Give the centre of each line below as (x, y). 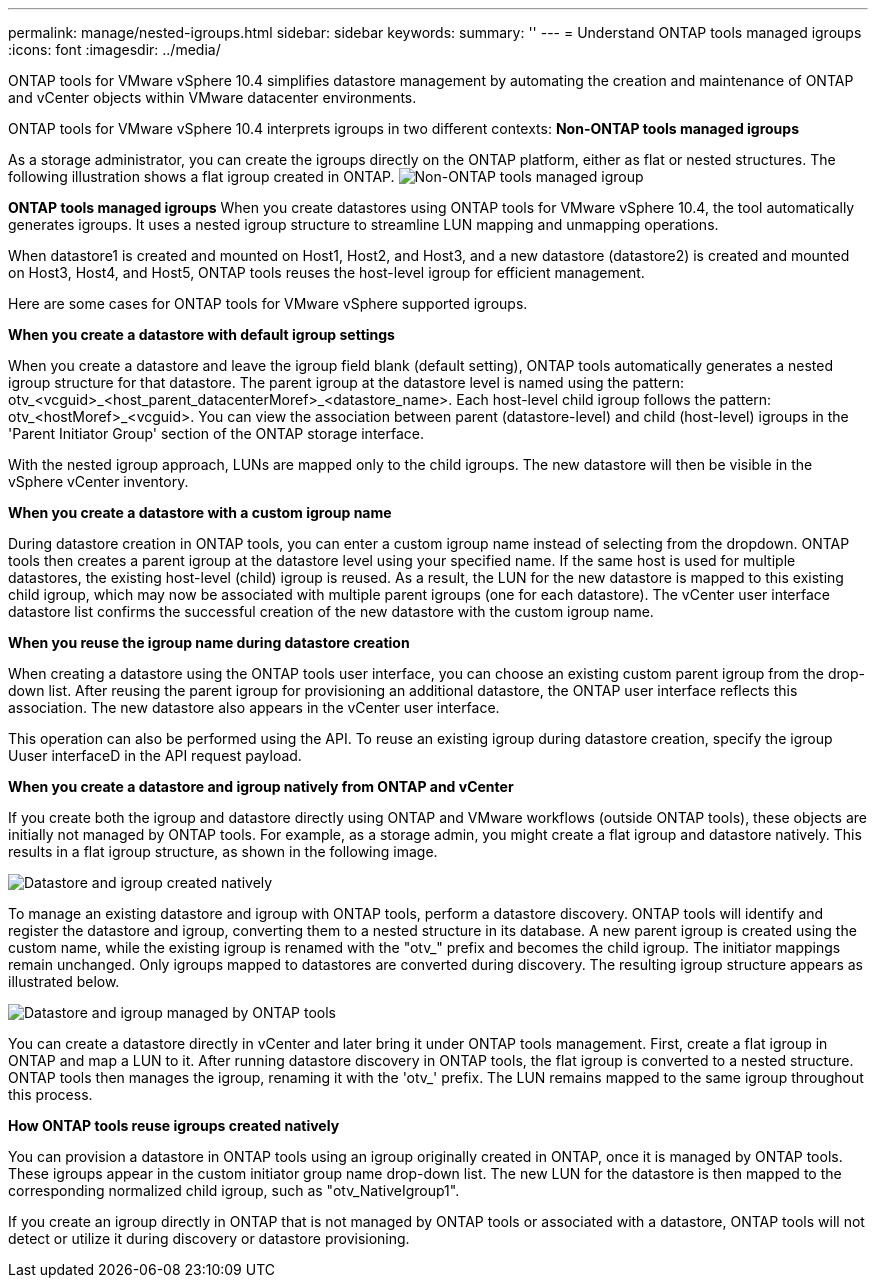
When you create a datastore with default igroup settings (201, 334)
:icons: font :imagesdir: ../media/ (114, 49)
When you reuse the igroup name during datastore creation (209, 642)
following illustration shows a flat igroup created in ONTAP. (201, 176)
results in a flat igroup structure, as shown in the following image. (223, 851)
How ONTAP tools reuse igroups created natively (174, 1125)
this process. (50, 1094)
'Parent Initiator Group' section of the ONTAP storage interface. (216, 433)
